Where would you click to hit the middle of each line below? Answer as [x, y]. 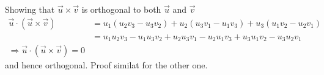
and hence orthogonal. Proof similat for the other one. [106, 65]
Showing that [30, 9]
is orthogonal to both [121, 9]
